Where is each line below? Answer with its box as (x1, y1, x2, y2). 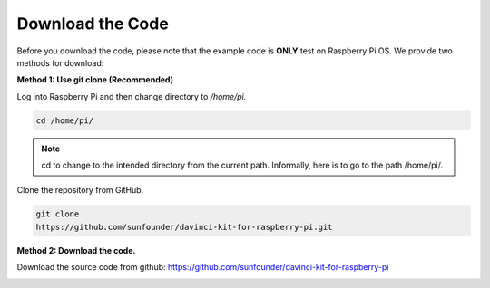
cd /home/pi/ (35, 115, 94, 126)
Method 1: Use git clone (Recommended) (16, 74, 174, 85)
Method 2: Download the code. (16, 245, 136, 255)
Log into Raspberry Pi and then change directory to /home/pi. (16, 91, 247, 101)
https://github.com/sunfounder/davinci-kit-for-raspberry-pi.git (35, 222, 333, 232)
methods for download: (16, 57, 104, 68)
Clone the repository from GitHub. (16, 185, 144, 196)
